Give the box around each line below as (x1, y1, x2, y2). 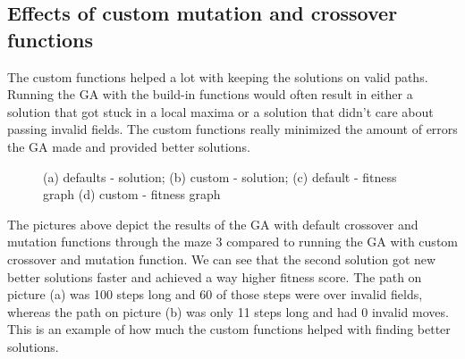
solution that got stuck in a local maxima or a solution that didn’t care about (7, 102, 434, 121)
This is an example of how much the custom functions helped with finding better (7, 320, 451, 338)
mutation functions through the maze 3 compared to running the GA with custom (7, 232, 458, 251)
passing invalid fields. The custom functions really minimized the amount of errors (7, 120, 458, 138)
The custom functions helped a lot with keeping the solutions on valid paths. (7, 67, 428, 86)
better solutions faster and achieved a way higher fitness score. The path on (7, 267, 422, 286)
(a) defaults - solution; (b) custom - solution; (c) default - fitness (43, 167, 397, 186)
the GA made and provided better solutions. (7, 137, 250, 155)
